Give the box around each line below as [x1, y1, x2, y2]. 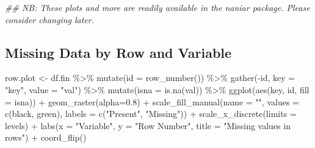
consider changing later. [5, 13, 94, 26]
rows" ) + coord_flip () [5, 131, 87, 144]
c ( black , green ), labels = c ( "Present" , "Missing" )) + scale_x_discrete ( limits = [5, 107, 297, 120]
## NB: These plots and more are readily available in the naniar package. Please [5, 1, 310, 13]
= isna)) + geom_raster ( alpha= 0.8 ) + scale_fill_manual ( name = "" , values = [5, 95, 299, 108]
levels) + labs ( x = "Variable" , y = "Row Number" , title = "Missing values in [5, 119, 291, 132]
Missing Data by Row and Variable [5, 43, 232, 62]
